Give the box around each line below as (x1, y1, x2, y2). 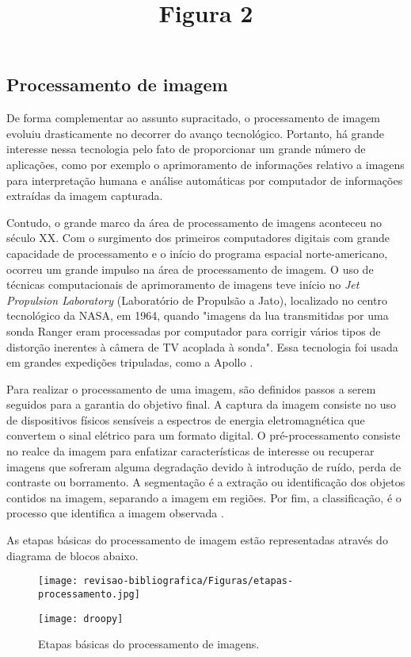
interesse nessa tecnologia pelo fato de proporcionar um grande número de (6, 140, 366, 157)
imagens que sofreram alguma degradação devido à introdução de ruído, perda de (6, 458, 401, 474)
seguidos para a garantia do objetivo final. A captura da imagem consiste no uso (6, 396, 397, 413)
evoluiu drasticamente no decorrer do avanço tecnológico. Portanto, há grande (6, 125, 384, 141)
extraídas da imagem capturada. (6, 187, 163, 204)
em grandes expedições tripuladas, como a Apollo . (6, 354, 253, 371)
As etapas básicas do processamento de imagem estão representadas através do (6, 532, 388, 548)
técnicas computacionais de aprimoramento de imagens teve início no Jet (6, 276, 360, 293)
